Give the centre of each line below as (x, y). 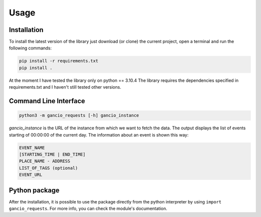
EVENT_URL (31, 175)
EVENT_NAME (32, 147)
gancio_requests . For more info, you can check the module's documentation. (88, 209)
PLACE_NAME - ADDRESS (45, 161)
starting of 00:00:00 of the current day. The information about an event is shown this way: (99, 135)
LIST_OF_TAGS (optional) (49, 168)
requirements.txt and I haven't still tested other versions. (65, 87)
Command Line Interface (47, 101)
